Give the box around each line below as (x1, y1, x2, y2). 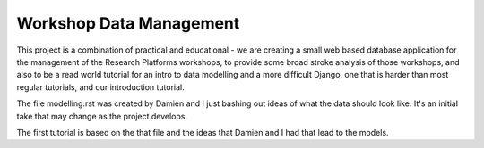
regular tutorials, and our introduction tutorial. (16, 81, 186, 93)
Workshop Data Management (16, 13, 240, 33)
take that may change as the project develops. (16, 111, 188, 121)
